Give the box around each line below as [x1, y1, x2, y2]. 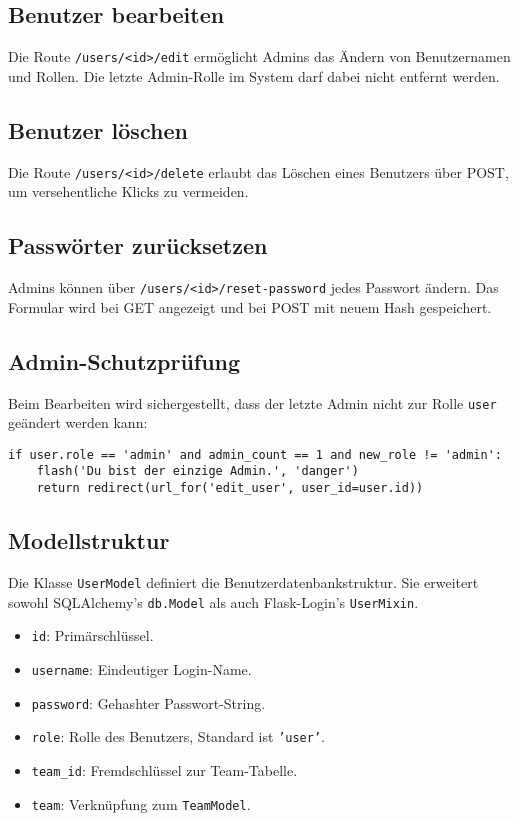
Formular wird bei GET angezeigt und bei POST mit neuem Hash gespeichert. [8, 296, 492, 317]
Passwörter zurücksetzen [8, 230, 268, 261]
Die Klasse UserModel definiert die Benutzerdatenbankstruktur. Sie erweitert [8, 571, 479, 592]
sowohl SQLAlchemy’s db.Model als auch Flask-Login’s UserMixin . [8, 591, 419, 612]
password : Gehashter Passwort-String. [31, 692, 266, 713]
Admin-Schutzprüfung [8, 345, 241, 376]
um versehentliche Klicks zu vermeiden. [8, 181, 249, 202]
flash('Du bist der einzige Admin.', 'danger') [36, 464, 359, 479]
